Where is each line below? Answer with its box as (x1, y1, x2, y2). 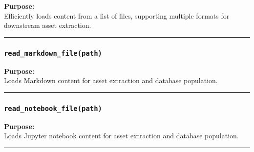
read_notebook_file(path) (4, 104, 102, 112)
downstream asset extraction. (4, 20, 91, 30)
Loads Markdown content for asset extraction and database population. (4, 75, 218, 86)
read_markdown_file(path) (4, 49, 102, 57)
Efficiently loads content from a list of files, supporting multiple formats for (4, 10, 230, 21)
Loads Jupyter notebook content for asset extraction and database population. (4, 130, 239, 141)
